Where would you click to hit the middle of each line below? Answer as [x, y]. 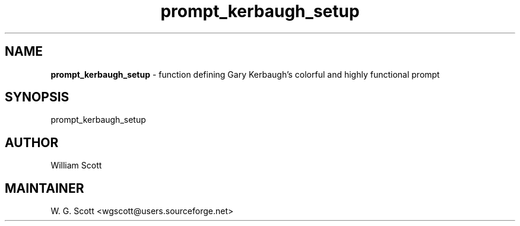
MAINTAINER [45, 188]
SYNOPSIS [37, 97]
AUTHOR [32, 142]
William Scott [76, 165]
